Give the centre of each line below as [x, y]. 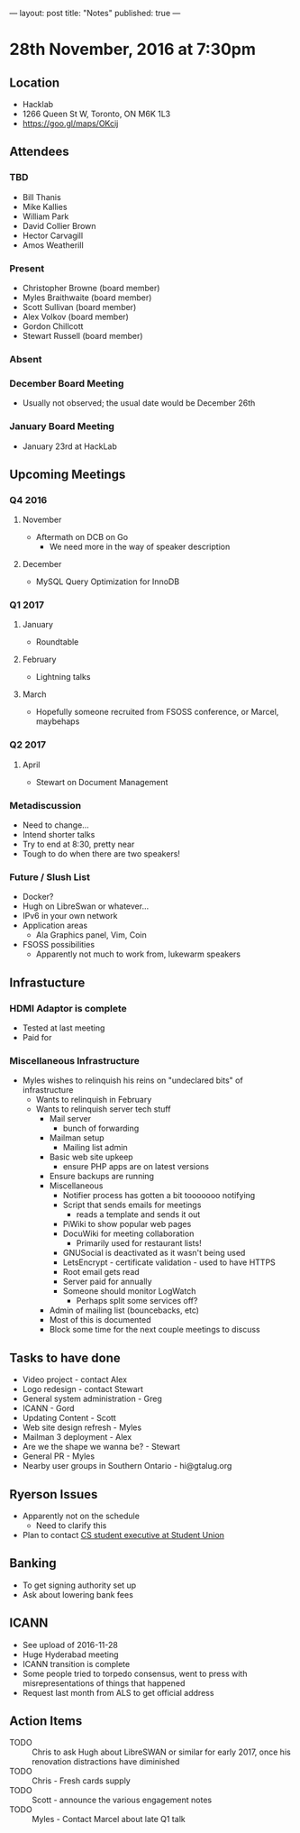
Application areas [55, 926]
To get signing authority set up [79, 1585]
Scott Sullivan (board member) [79, 307]
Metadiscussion [45, 805]
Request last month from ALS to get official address [118, 1692]
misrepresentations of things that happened [104, 1683]
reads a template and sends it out [138, 1214]
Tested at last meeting [64, 1028]
